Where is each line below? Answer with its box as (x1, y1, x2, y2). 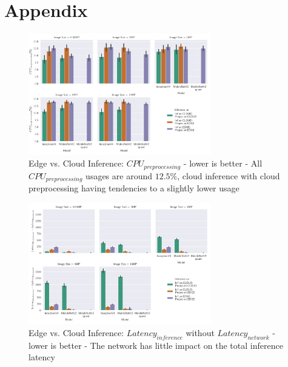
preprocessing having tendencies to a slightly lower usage (28, 182, 239, 194)
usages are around (85, 169, 152, 182)
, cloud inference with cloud (177, 169, 280, 182)
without (186, 326, 215, 339)
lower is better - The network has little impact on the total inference (28, 339, 283, 351)
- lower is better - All (183, 157, 263, 170)
